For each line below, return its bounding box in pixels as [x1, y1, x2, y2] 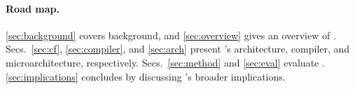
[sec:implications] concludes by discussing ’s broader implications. [6, 69, 286, 83]
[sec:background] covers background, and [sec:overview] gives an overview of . [6, 27, 336, 42]
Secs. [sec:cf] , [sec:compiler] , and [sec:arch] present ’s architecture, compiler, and [6, 41, 350, 56]
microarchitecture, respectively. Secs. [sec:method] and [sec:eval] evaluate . [6, 55, 325, 69]
